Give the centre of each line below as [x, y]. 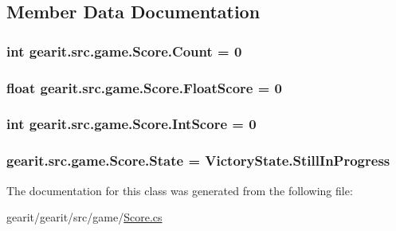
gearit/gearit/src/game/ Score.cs [84, 217]
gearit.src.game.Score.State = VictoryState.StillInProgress [198, 161]
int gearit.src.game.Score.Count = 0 [124, 51]
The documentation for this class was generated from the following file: [180, 190]
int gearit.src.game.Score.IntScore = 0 [131, 124]
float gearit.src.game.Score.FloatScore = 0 [144, 87]
